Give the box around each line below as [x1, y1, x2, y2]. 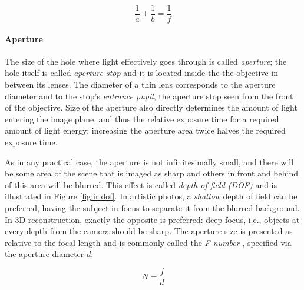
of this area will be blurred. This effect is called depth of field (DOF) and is [5, 178, 277, 191]
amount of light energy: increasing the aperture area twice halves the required [5, 124, 286, 136]
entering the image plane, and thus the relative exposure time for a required [5, 112, 279, 125]
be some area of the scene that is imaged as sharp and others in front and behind [5, 167, 298, 179]
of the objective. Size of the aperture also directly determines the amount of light [5, 101, 298, 114]
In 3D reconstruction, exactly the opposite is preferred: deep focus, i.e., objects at [5, 213, 300, 225]
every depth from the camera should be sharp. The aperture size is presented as [5, 225, 293, 237]
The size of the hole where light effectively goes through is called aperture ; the [5, 55, 287, 67]
